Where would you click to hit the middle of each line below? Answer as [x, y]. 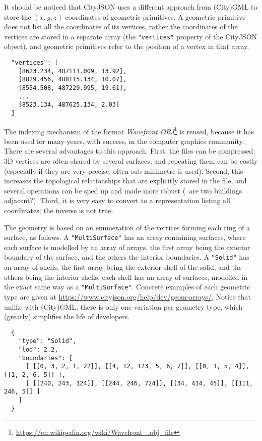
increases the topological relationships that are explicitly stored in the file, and [125, 181]
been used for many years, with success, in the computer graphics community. [124, 141]
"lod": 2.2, [38, 350]
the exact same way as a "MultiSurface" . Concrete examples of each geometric [127, 287]
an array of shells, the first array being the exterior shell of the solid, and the [123, 267]
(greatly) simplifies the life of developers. [67, 316]
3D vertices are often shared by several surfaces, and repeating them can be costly [131, 161]
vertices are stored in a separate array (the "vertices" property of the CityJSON [131, 36]
